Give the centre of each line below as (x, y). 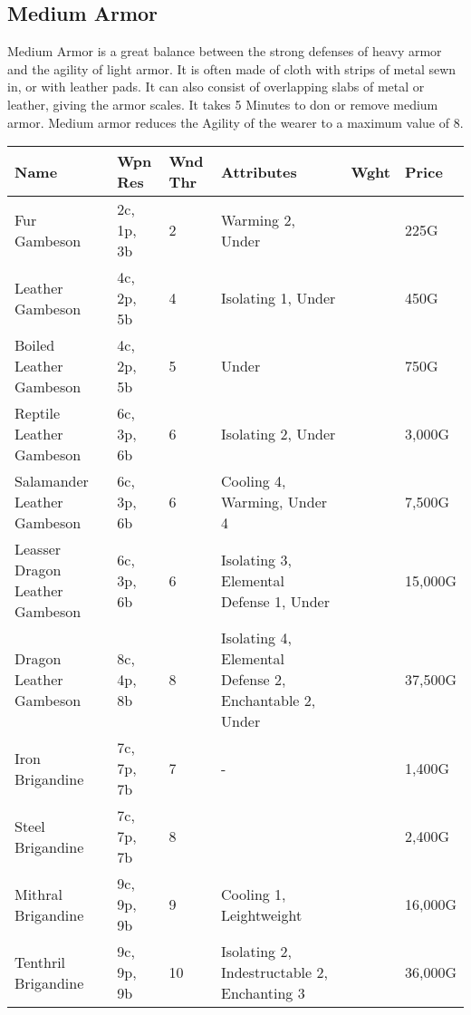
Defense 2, (254, 680)
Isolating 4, (256, 638)
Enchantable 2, (269, 701)
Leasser (38, 549)
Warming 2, (258, 219)
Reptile (38, 413)
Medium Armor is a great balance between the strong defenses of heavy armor (225, 51)
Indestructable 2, (274, 972)
